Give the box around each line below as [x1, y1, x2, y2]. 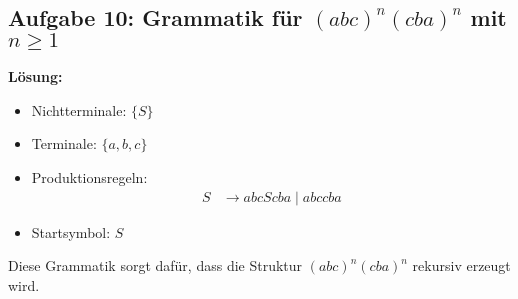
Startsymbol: [31, 221, 111, 242]
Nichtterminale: [31, 99, 127, 120]
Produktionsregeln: [31, 166, 148, 187]
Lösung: [8, 66, 63, 87]
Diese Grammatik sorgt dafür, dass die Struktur [8, 255, 303, 276]
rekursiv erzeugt [412, 255, 511, 276]
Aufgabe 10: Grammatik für [8, 2, 303, 33]
